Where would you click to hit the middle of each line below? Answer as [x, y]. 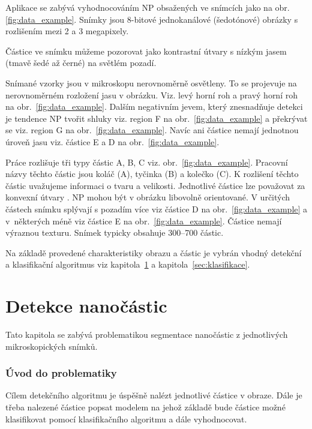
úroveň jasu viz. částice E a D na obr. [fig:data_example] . [112, 141]
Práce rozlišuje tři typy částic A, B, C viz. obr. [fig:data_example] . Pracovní [147, 162]
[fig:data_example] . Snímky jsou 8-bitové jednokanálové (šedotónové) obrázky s [152, 19]
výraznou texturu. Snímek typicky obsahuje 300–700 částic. [115, 232]
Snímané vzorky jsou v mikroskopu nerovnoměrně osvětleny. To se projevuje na [151, 82]
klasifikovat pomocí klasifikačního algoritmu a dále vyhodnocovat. [126, 418]
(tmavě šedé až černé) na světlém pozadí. [81, 63]
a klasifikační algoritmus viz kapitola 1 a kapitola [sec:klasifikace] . [128, 264]
